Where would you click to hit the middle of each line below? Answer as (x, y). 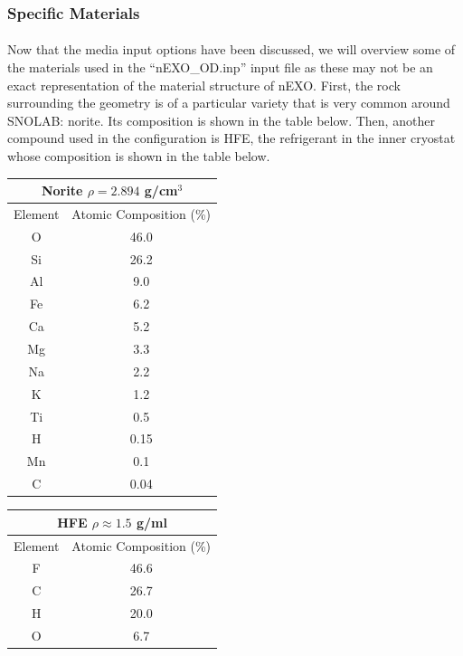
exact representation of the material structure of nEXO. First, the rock (204, 85)
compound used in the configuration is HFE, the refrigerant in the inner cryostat (231, 138)
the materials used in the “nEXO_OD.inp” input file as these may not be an (220, 67)
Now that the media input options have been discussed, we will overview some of (231, 49)
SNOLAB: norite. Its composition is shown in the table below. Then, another (221, 120)
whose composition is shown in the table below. (139, 156)
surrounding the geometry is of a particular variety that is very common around (229, 103)
